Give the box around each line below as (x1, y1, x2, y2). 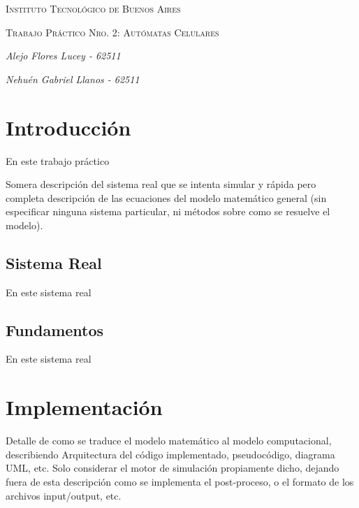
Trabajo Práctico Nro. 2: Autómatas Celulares (6, 24, 219, 39)
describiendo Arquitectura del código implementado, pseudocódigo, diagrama (6, 447, 335, 461)
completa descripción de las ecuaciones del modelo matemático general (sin (6, 190, 327, 205)
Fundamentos (6, 319, 104, 340)
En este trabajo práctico (6, 153, 110, 168)
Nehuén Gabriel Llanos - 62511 (6, 71, 140, 86)
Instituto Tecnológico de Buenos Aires (6, 1, 181, 15)
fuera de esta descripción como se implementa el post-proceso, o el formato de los (6, 474, 354, 488)
